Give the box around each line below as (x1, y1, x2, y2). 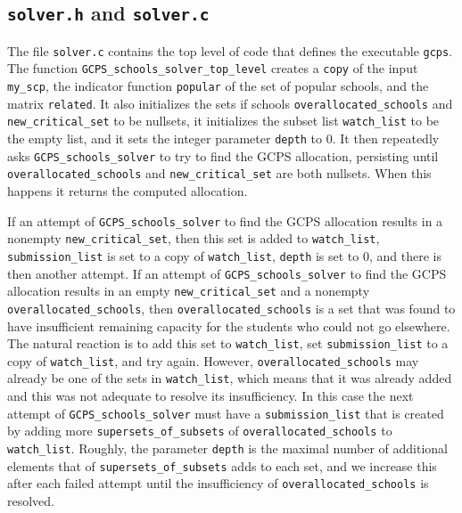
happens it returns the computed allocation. (7, 182, 248, 200)
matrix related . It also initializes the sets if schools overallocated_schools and (7, 94, 453, 112)
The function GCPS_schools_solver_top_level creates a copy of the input (7, 59, 418, 77)
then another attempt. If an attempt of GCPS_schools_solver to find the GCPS (7, 264, 447, 282)
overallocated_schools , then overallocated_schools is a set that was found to (7, 298, 456, 317)
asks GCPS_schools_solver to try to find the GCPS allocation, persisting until (7, 146, 439, 165)
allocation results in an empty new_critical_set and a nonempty (7, 281, 370, 300)
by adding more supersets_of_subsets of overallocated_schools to (7, 421, 392, 440)
